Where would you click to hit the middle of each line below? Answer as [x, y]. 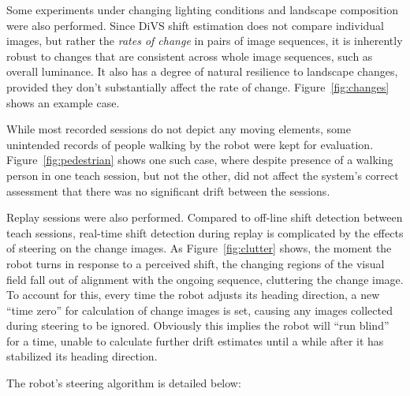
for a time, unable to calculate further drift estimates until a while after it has [195, 340]
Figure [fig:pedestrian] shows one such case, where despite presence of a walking [200, 160]
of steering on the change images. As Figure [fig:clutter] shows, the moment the [199, 248]
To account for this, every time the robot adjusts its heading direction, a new [193, 295]
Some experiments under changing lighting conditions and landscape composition [203, 9]
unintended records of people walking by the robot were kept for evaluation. [190, 144]
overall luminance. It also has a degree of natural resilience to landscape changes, [202, 71]
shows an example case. [63, 102]
